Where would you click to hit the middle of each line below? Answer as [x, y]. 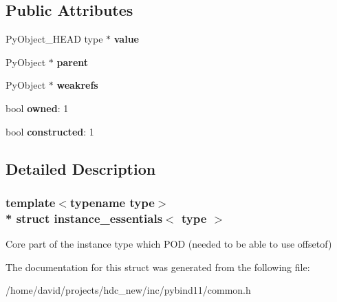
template [31, 202]
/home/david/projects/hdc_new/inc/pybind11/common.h [128, 290]
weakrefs [77, 85]
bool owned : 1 [37, 108]
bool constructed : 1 [50, 131]
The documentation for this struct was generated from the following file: [158, 267]
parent [73, 62]
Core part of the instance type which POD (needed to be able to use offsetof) [169, 244]
